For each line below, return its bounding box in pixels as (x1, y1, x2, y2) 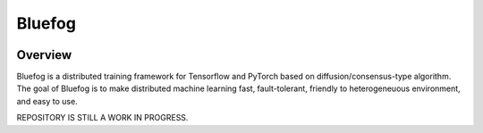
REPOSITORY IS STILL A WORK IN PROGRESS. (16, 112, 189, 123)
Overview (16, 47, 72, 62)
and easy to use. (16, 96, 78, 106)
